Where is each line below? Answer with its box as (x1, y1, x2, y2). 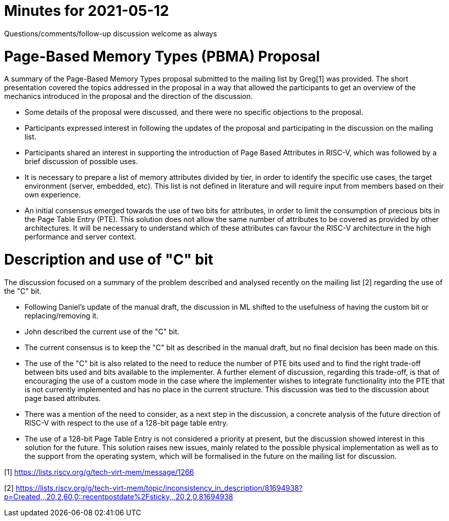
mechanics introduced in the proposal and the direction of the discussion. (4, 92, 253, 101)
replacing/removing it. (25, 311, 98, 320)
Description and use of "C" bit (4, 251, 213, 268)
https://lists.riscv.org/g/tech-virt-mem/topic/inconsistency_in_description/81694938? (15, 483, 303, 492)
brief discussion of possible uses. (25, 157, 138, 166)
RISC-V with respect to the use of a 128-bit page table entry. (25, 418, 229, 427)
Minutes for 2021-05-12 (4, 2, 169, 19)
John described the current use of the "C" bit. (25, 327, 179, 336)
